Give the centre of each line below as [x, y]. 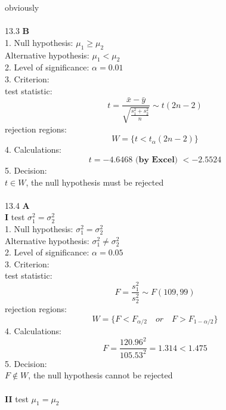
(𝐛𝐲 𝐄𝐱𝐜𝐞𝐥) [157, 160]
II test [17, 398]
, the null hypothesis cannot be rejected [100, 375]
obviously [22, 7]
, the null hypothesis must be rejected [95, 182]
